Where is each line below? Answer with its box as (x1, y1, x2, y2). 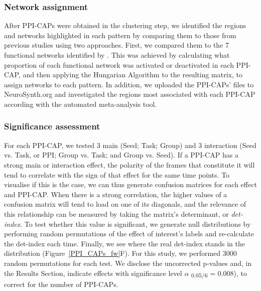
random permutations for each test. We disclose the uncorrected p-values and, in (4, 257, 252, 268)
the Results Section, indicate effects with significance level (4, 267, 182, 278)
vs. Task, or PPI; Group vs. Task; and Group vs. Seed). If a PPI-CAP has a (4, 150, 238, 160)
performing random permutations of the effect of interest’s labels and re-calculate (4, 228, 254, 239)
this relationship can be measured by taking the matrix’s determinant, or (4, 208, 229, 219)
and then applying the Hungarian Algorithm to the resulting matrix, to (23, 69, 242, 80)
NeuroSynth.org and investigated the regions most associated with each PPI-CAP (4, 89, 255, 99)
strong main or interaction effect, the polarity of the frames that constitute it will (4, 159, 255, 170)
